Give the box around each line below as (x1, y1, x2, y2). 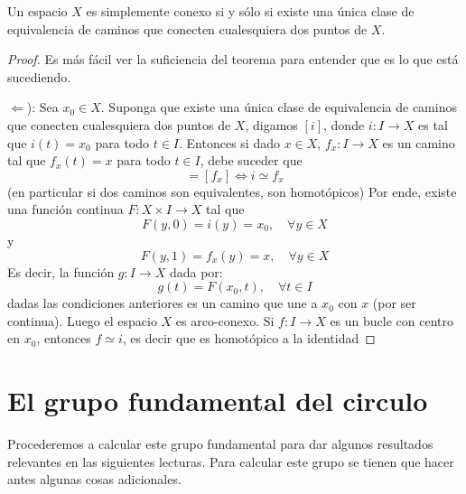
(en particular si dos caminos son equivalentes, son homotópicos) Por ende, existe (7, 182, 457, 200)
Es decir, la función (7, 262, 115, 281)
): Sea (26, 98, 59, 117)
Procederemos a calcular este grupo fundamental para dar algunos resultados (7, 434, 433, 453)
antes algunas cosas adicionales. (7, 470, 182, 489)
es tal (418, 115, 448, 134)
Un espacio (7, 2, 68, 20)
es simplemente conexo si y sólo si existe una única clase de (86, 2, 415, 20)
